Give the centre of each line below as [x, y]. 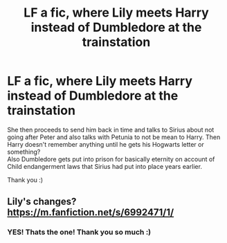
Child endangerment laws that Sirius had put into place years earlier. [105, 166]
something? [24, 152]
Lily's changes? [42, 202]
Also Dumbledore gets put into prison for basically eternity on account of [111, 159]
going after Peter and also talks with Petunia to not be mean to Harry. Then [114, 137]
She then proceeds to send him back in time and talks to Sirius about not [111, 129]
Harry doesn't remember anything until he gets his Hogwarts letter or [106, 144]
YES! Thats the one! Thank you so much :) [79, 232]
